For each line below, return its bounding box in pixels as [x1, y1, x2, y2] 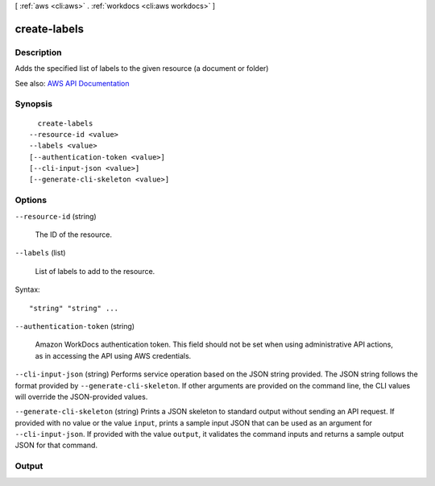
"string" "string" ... [29, 303, 119, 313]
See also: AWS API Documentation [14, 78, 130, 88]
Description [14, 47, 62, 58]
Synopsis [14, 98, 52, 110]
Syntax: [14, 285, 40, 294]
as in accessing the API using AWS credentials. [35, 351, 192, 360]
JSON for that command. [14, 440, 98, 451]
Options [14, 194, 48, 206]
